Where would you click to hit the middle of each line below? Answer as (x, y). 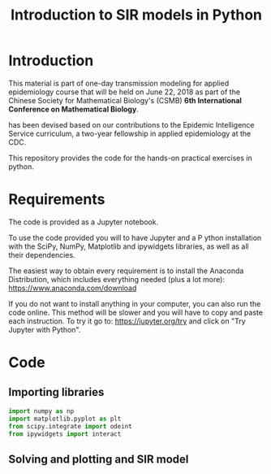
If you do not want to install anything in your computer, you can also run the (135, 303)
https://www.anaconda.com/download (73, 288)
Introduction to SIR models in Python (136, 15)
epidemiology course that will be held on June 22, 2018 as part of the (125, 92)
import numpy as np (41, 411)
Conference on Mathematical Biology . (74, 109)
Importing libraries (56, 392)
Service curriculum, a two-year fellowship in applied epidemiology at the (130, 133)
